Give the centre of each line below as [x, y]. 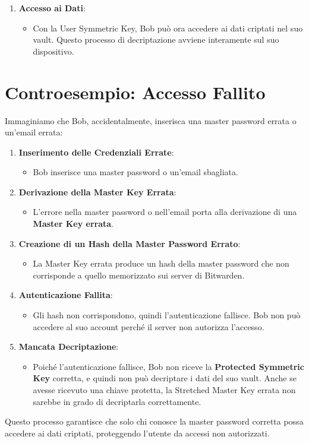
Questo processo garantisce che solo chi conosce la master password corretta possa [154, 421]
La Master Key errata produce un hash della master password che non [161, 263]
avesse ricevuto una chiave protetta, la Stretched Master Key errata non [164, 390]
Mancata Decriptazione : [69, 347]
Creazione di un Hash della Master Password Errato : [130, 243]
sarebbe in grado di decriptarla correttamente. [117, 401]
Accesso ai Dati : [52, 8]
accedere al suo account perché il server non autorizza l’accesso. [149, 326]
